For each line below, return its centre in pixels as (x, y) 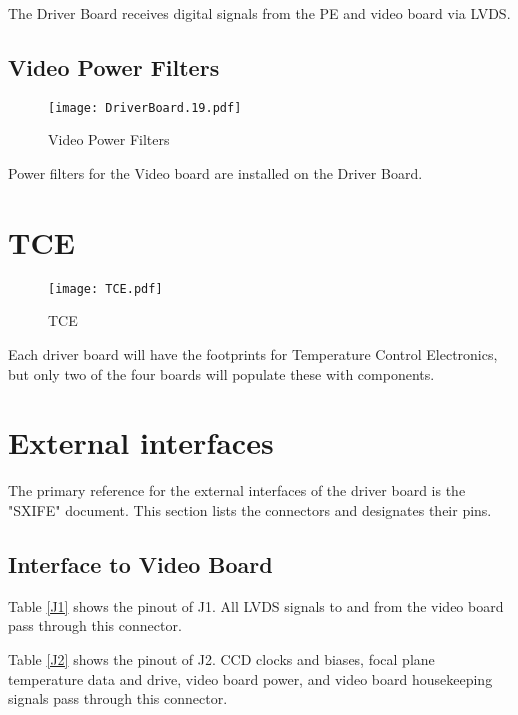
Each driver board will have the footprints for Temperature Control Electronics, (253, 354)
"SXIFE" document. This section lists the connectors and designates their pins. (250, 509)
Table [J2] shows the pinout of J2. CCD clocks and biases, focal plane (221, 658)
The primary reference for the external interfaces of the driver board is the (237, 490)
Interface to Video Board (140, 563)
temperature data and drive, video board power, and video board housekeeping (250, 678)
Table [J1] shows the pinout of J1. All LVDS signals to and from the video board (256, 605)
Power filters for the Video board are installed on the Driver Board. (215, 173)
